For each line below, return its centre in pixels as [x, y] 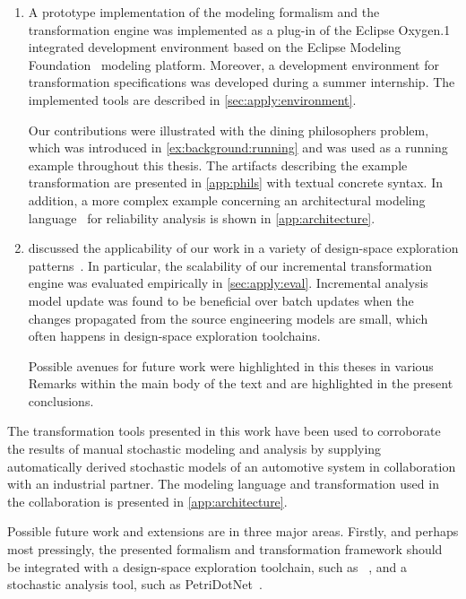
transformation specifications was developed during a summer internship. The [242, 82]
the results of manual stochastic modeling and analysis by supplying [194, 449]
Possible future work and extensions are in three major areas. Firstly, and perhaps [233, 531]
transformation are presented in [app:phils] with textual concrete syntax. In [235, 182]
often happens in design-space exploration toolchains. [174, 336]
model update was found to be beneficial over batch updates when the [221, 300]
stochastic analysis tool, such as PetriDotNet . [135, 584]
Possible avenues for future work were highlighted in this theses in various [231, 365]
